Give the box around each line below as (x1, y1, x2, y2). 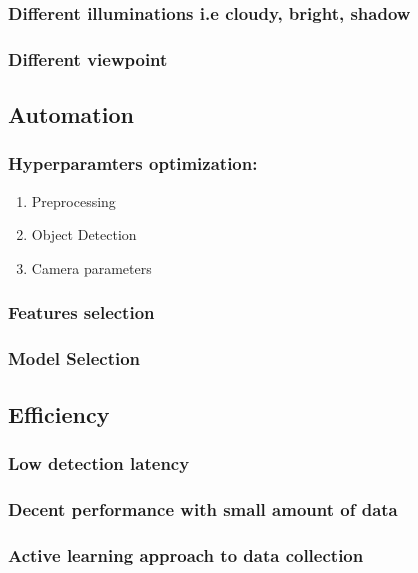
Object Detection (31, 224, 137, 245)
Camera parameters (31, 257, 152, 278)
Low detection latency (8, 450, 190, 475)
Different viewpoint (8, 46, 168, 71)
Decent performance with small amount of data (8, 496, 398, 521)
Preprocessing (31, 190, 116, 211)
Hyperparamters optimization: (8, 151, 258, 176)
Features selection (8, 300, 155, 325)
